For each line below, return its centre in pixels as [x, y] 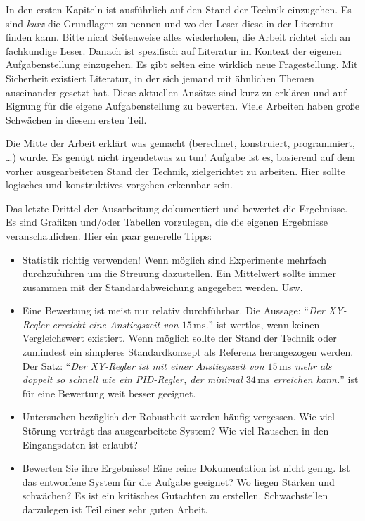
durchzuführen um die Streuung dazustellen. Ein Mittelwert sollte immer [179, 273]
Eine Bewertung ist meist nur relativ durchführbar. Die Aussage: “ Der [173, 310]
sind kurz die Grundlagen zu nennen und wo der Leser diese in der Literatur [170, 23]
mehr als [313, 365]
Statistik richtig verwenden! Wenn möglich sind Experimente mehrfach [174, 259]
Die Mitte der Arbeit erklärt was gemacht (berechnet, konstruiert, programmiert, [180, 143]
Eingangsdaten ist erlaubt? [80, 444]
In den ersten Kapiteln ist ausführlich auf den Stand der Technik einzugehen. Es [179, 9]
